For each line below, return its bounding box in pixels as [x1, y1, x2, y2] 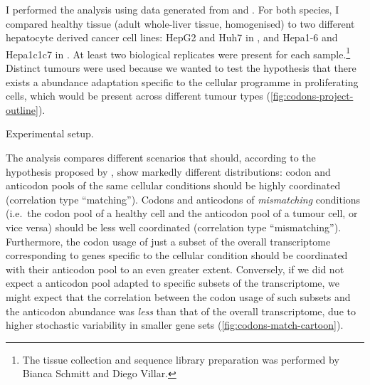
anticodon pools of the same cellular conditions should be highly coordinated [6, 178, 341, 193]
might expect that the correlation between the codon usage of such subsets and [6, 289, 351, 304]
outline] [6, 102, 38, 117]
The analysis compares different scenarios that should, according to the [6, 150, 316, 164]
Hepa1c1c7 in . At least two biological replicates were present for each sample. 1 [6, 44, 351, 61]
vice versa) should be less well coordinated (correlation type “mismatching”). [6, 219, 342, 234]
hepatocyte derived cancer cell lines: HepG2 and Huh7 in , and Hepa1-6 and [6, 30, 338, 45]
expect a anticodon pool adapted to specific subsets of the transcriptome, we [6, 275, 340, 290]
